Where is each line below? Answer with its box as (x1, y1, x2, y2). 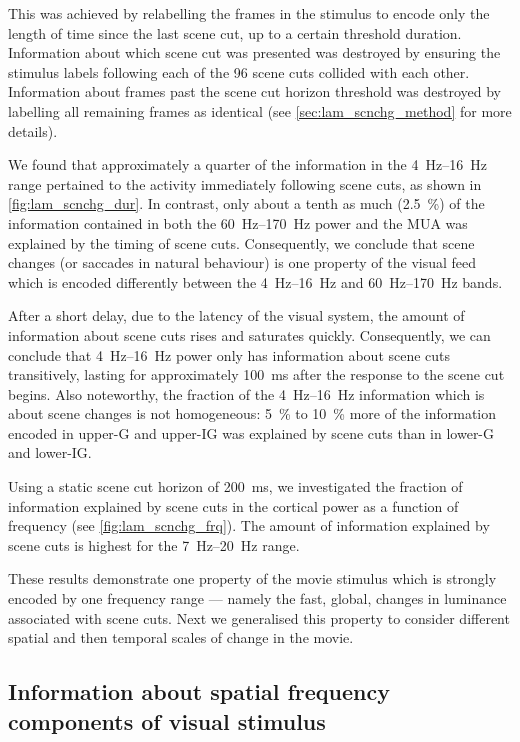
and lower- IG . (8, 442, 92, 463)
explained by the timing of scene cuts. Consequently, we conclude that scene (8, 232, 475, 253)
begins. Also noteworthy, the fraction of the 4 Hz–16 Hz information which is (8, 383, 485, 404)
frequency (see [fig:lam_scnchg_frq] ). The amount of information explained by (8, 515, 490, 536)
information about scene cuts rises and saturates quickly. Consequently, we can (8, 324, 491, 345)
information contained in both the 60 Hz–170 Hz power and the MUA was (8, 212, 468, 233)
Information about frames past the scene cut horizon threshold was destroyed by (8, 81, 501, 102)
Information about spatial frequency (8, 676, 390, 707)
